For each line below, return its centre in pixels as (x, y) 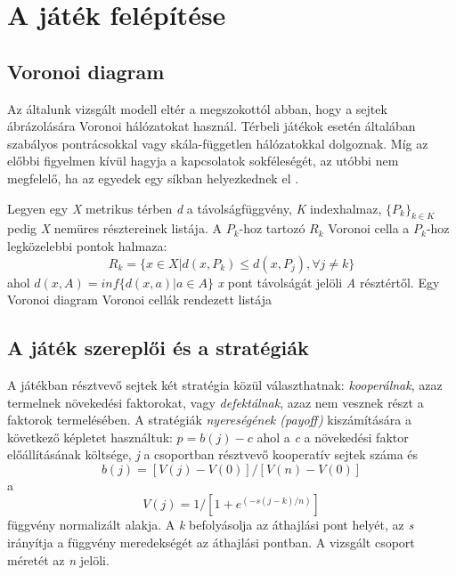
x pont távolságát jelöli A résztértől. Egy (329, 282)
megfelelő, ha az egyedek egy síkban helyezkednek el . (153, 178)
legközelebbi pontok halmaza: (87, 245)
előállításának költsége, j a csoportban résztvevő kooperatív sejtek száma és (213, 454)
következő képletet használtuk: (90, 437)
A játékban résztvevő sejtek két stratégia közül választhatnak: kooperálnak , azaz (225, 384)
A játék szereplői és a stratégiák (158, 348)
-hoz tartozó (272, 228)
